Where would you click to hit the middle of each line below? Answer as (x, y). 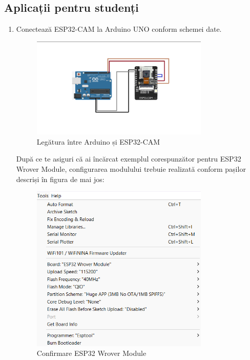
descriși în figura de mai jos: (60, 179)
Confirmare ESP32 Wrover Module (91, 353)
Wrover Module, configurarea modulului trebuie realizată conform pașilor (131, 169)
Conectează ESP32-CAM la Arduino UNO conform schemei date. (119, 29)
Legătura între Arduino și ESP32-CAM (98, 141)
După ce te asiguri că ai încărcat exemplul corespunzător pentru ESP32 (129, 159)
